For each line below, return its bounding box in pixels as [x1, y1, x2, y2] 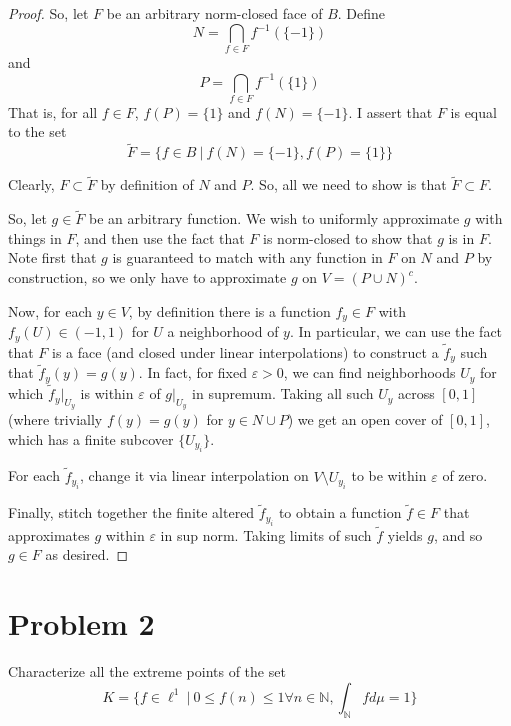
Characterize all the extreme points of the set [8, 661, 286, 682]
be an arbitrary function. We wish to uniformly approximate [89, 208, 460, 229]
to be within [351, 465, 427, 486]
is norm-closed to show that [263, 227, 433, 248]
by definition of [100, 174, 194, 195]
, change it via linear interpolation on [80, 465, 309, 486]
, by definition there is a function [128, 300, 331, 321]
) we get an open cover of [287, 409, 443, 430]
